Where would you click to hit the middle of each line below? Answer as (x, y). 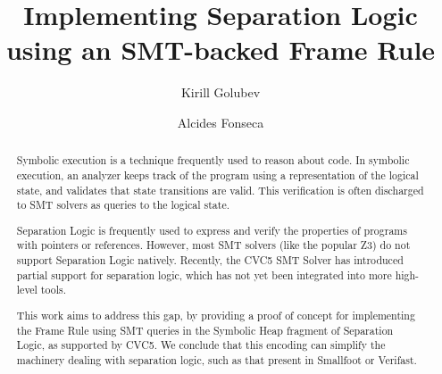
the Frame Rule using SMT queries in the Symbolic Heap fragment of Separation (205, 330)
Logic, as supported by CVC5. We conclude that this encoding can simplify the (201, 345)
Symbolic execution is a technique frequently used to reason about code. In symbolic (213, 160)
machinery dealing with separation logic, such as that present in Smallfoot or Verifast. (217, 359)
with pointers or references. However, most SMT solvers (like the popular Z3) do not (213, 245)
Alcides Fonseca (221, 122)
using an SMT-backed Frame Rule (221, 50)
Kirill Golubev (221, 92)
